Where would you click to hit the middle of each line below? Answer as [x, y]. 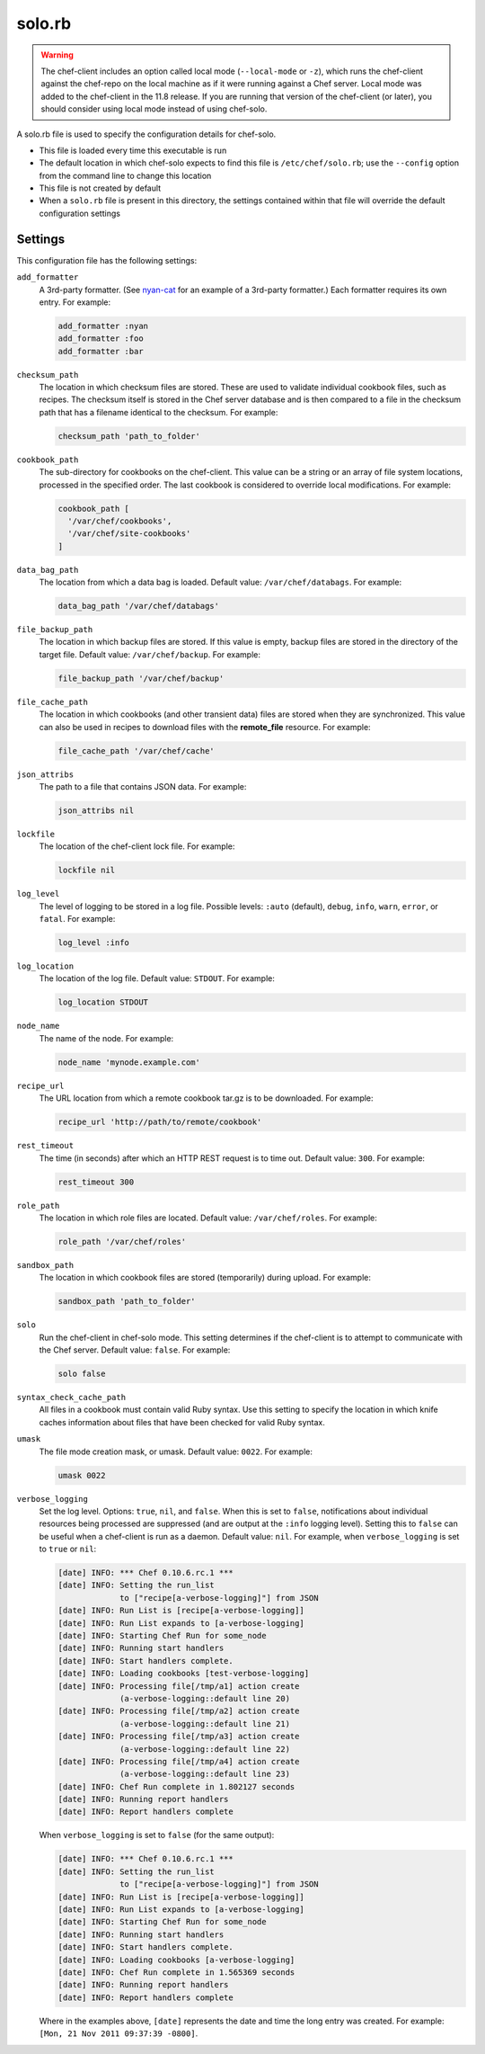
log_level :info [94, 943]
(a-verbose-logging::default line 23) [205, 1774]
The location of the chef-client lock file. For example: [137, 846]
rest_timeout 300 [96, 1182]
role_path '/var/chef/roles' [122, 1241]
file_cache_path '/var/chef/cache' [136, 750]
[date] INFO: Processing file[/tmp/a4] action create [179, 1761]
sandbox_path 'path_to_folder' [127, 1301]
